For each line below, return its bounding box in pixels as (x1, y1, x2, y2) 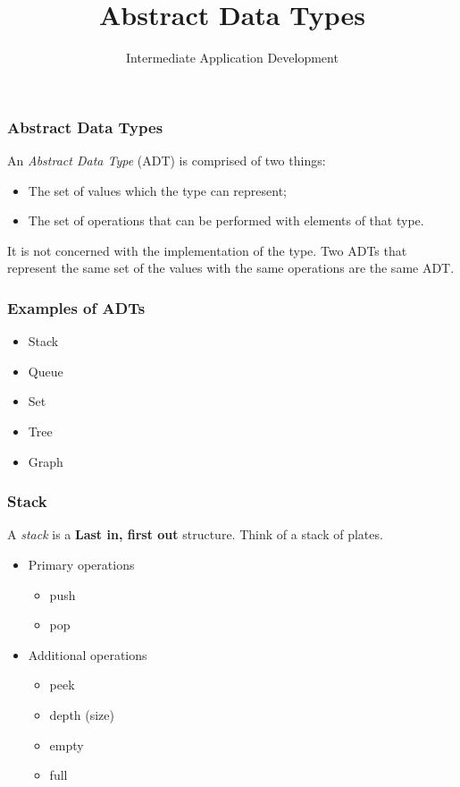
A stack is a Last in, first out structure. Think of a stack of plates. (7, 525, 383, 544)
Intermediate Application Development (126, 48, 339, 67)
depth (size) (49, 705, 115, 724)
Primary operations (28, 554, 135, 573)
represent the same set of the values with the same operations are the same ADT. (7, 258, 455, 277)
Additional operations (28, 645, 147, 664)
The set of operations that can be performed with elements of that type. (28, 211, 424, 230)
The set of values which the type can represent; (28, 181, 288, 199)
